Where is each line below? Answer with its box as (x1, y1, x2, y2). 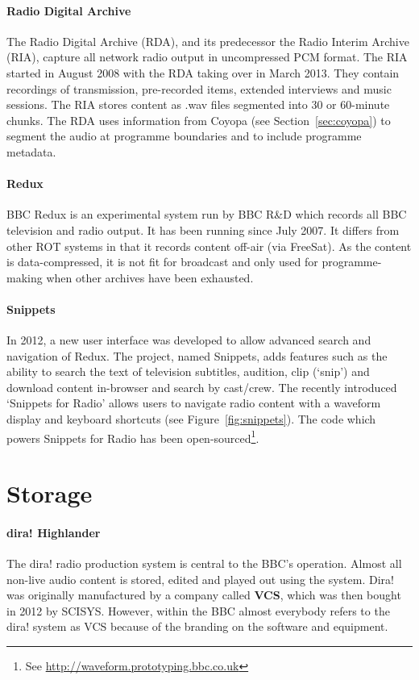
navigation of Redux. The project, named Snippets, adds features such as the (6, 347, 388, 364)
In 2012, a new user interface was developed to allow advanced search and (6, 332, 371, 348)
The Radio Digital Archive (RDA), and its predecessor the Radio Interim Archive (6, 32, 409, 49)
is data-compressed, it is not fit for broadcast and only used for (6, 253, 318, 270)
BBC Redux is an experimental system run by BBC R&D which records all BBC (6, 206, 407, 223)
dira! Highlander (6, 524, 101, 540)
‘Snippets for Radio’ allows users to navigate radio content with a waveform (6, 394, 381, 411)
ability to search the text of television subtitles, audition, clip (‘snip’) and (6, 363, 370, 380)
